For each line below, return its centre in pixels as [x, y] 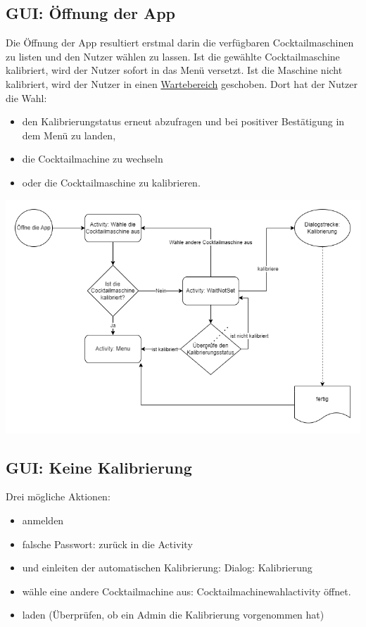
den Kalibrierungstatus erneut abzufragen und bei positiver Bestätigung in [183, 121]
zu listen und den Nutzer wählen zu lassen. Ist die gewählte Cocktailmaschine [173, 56]
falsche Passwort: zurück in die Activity [107, 544]
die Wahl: [26, 97]
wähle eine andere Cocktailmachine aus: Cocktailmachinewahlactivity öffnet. [187, 591]
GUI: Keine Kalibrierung [99, 467]
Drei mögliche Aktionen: [58, 496]
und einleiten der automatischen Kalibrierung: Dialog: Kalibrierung [167, 568]
